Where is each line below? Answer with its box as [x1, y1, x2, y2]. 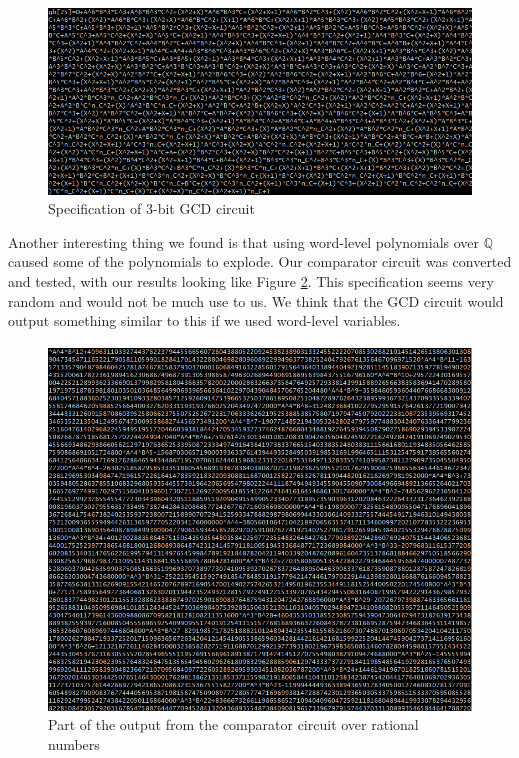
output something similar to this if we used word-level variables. [8, 310, 401, 331]
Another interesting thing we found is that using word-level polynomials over [8, 231, 480, 252]
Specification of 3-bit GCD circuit [48, 198, 255, 219]
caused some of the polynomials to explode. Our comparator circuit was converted [8, 251, 512, 272]
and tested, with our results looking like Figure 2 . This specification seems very [8, 271, 494, 292]
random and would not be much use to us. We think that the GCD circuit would [8, 290, 504, 311]
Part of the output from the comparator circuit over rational [48, 714, 419, 735]
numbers [48, 733, 100, 754]
